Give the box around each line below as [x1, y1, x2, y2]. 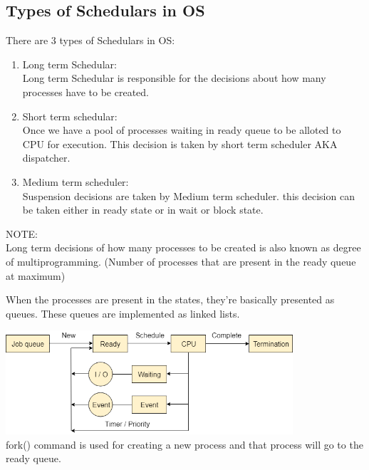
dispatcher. [22, 150, 71, 165]
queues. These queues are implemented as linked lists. [6, 305, 240, 320]
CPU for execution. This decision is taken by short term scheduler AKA [22, 136, 338, 151]
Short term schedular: [22, 108, 118, 123]
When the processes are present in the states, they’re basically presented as [6, 292, 335, 307]
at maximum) [6, 268, 66, 283]
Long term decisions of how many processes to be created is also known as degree [6, 240, 361, 255]
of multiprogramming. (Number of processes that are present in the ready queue [6, 254, 356, 268]
